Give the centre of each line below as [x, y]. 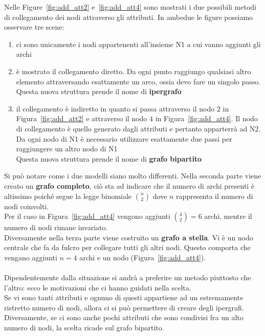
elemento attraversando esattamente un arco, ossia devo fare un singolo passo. [138, 81]
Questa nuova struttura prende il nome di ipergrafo [99, 91]
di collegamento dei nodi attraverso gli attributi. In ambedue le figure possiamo [129, 17]
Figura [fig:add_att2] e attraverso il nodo [82, 118]
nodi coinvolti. [27, 206]
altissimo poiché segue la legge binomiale [68, 196]
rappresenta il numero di [215, 196]
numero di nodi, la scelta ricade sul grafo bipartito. [84, 328]
